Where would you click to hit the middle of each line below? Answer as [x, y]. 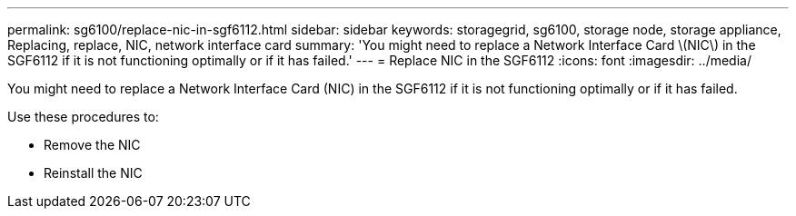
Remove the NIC [92, 145]
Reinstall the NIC [93, 173]
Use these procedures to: [83, 117]
